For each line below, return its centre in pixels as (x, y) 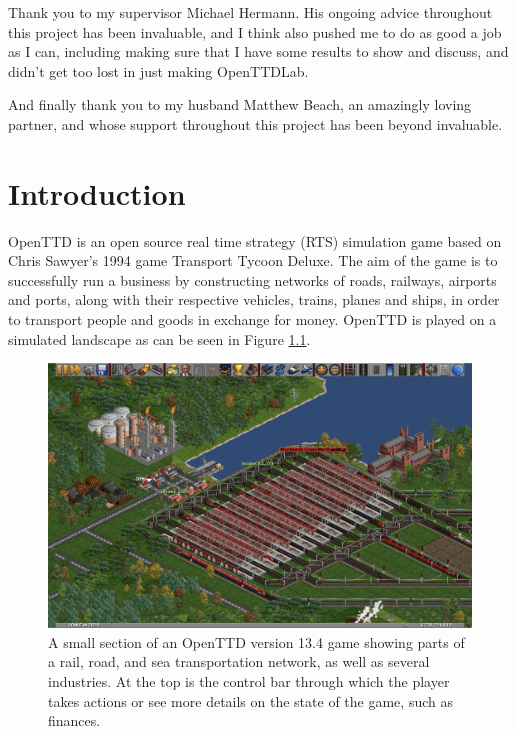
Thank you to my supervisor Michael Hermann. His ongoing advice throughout (250, 12)
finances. (74, 720)
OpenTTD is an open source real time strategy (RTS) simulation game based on (255, 240)
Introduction (97, 192)
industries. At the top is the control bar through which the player (249, 681)
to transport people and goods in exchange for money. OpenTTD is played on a (252, 319)
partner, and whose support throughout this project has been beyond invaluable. (255, 123)
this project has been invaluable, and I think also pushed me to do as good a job (255, 31)
